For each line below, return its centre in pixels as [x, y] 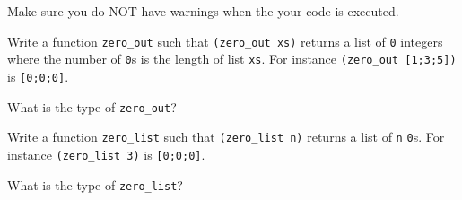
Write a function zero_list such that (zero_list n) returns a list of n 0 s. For [226, 137]
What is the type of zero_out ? [92, 106]
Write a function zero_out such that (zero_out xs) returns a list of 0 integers [225, 41]
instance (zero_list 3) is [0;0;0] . [106, 154]
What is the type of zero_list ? [95, 184]
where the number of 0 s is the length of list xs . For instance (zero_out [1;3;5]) [232, 59]
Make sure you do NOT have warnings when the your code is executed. [203, 11]
